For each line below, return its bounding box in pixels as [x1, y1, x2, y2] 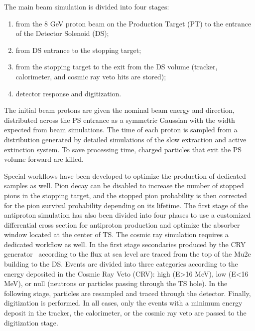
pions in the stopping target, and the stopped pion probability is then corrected [4, 190, 247, 200]
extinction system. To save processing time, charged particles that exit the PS [4, 144, 242, 154]
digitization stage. [4, 317, 58, 328]
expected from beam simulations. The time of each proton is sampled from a [4, 124, 238, 135]
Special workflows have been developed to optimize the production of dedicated [4, 170, 246, 181]
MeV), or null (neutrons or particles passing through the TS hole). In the [4, 278, 228, 289]
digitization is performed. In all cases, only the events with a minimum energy [4, 298, 243, 308]
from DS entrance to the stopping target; [15, 44, 141, 55]
